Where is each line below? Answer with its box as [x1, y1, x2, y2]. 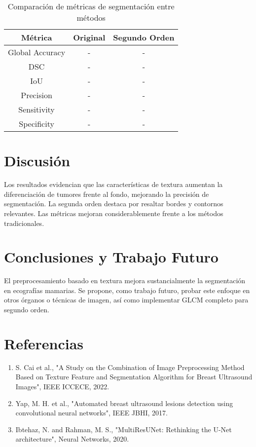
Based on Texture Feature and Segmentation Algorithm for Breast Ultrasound [15, 372, 253, 382]
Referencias [4, 333, 84, 353]
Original [73, 32, 106, 43]
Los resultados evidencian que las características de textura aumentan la [4, 179, 223, 189]
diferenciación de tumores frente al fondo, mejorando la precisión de [4, 188, 209, 199]
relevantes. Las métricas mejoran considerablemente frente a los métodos [4, 208, 223, 218]
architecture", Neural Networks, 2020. [15, 434, 129, 444]
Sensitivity [18, 104, 55, 115]
